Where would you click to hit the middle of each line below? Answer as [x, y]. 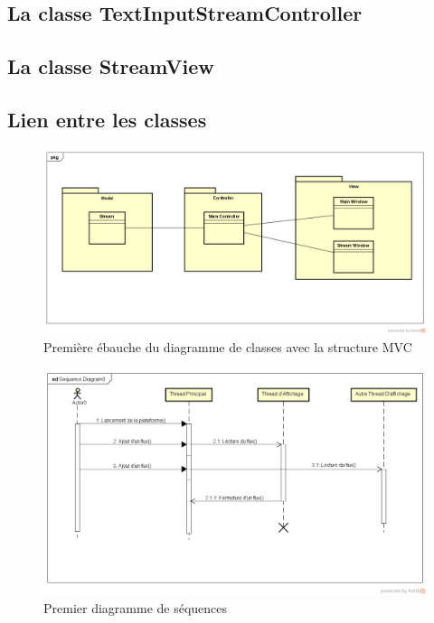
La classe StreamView [111, 66]
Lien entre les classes [107, 119]
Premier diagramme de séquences [136, 607]
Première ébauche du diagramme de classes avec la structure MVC [228, 346]
